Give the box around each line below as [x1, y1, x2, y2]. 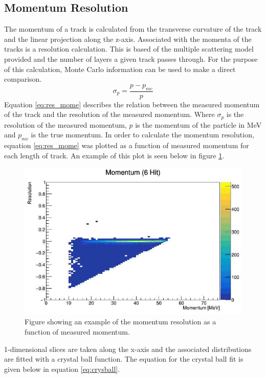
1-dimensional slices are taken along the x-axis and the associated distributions [4, 343, 252, 354]
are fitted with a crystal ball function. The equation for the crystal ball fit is [4, 353, 243, 364]
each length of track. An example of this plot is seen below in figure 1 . [4, 150, 225, 160]
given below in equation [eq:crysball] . [4, 363, 120, 374]
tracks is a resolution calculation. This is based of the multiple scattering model [4, 43, 254, 54]
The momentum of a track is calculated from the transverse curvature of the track [4, 23, 262, 34]
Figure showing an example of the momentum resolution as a [25, 316, 216, 327]
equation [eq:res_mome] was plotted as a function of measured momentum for [4, 140, 249, 151]
